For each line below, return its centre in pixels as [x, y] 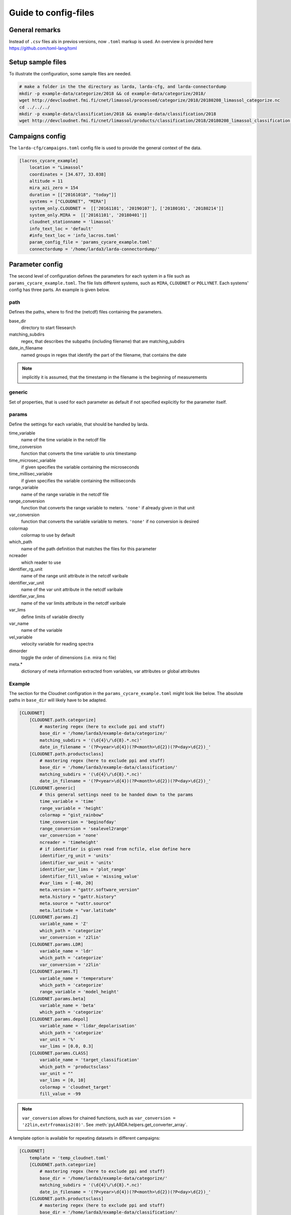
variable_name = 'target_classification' [89, 1060]
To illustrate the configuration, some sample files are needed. [70, 74]
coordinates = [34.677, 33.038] [68, 174]
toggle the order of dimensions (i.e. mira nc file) [69, 657]
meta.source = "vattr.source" [75, 903]
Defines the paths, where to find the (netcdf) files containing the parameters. [86, 312]
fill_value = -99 [60, 1094]
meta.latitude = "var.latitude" [78, 910]
